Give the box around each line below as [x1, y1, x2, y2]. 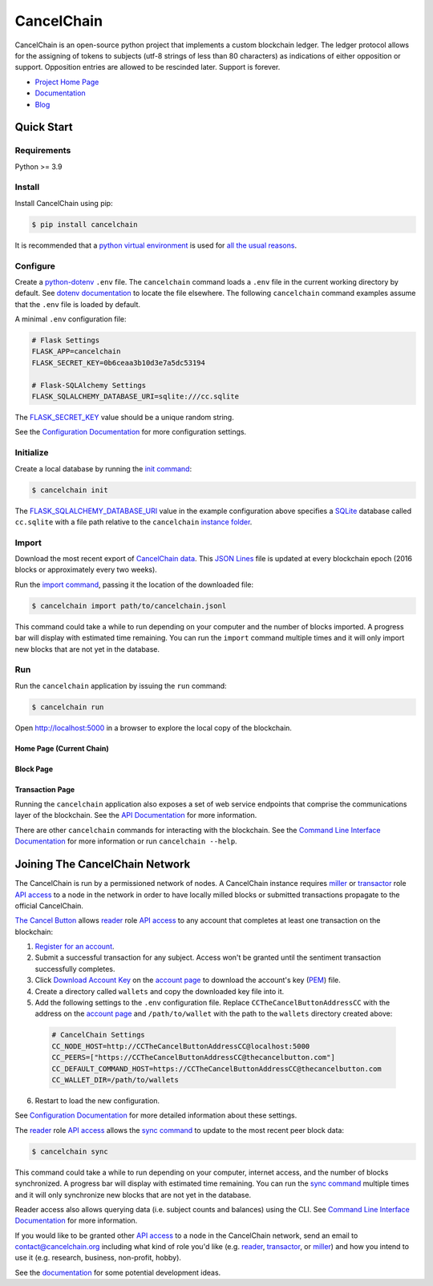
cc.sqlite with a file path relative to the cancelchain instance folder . [14, 517, 253, 527]
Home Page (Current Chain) [14, 743, 109, 753]
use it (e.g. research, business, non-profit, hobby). [14, 1253, 182, 1263]
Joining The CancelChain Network [14, 858, 191, 871]
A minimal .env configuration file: [14, 314, 127, 324]
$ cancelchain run [31, 702, 104, 711]
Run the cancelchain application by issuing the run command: [14, 681, 228, 690]
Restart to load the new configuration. [34, 1095, 160, 1106]
